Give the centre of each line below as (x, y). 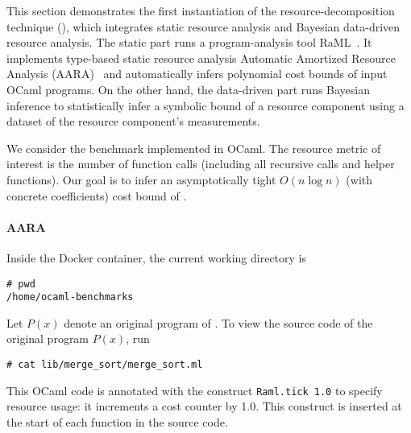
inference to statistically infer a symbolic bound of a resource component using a (205, 105)
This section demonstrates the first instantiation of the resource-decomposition (201, 10)
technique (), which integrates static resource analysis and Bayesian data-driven (203, 26)
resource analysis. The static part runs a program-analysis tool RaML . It (189, 42)
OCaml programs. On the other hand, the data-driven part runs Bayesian (189, 89)
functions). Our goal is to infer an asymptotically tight (141, 179)
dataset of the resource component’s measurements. (133, 121)
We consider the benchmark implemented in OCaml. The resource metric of (194, 148)
